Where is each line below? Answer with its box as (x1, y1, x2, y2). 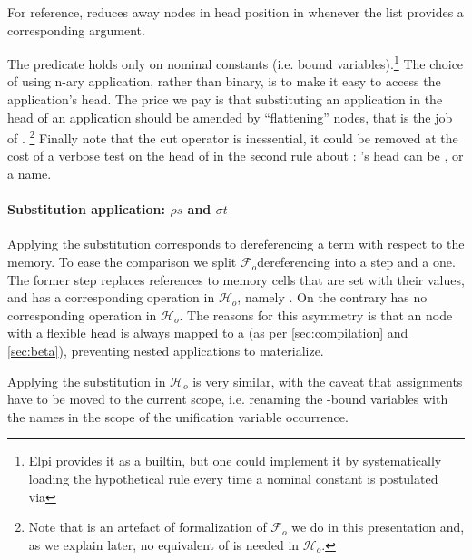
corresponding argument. (7, 20, 145, 39)
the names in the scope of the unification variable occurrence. (7, 407, 349, 426)
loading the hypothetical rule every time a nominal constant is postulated (28, 468, 438, 487)
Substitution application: (7, 200, 166, 219)
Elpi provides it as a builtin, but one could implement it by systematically (28, 451, 442, 470)
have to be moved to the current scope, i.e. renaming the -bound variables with (7, 389, 448, 408)
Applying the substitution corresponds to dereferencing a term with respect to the (7, 234, 465, 253)
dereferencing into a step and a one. (257, 252, 456, 271)
